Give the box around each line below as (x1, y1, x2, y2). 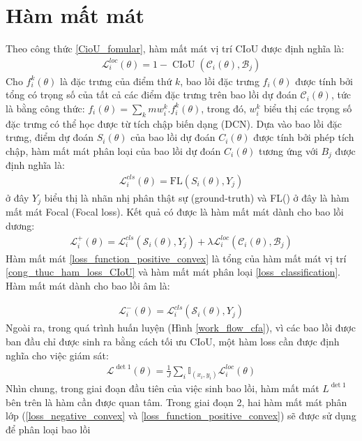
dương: (6, 218, 35, 233)
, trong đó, (201, 100, 246, 115)
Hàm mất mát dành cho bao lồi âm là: (6, 278, 170, 292)
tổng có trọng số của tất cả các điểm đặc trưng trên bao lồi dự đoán (6, 87, 297, 102)
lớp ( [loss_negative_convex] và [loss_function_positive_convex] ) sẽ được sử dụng (6, 408, 356, 423)
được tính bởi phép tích (253, 130, 354, 144)
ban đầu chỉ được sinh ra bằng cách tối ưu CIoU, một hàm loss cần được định (6, 334, 340, 349)
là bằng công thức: (6, 100, 85, 115)
